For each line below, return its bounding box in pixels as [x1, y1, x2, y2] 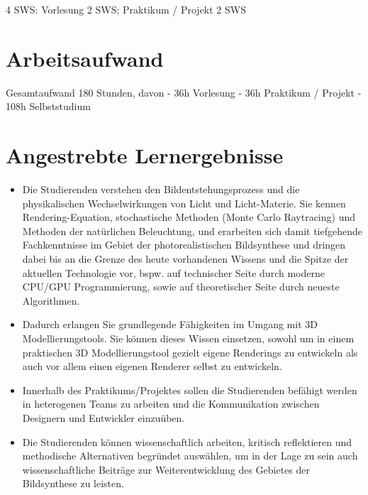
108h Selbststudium [6, 99, 91, 114]
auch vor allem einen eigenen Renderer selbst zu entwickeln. [22, 359, 282, 374]
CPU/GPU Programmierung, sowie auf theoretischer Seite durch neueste [22, 279, 340, 294]
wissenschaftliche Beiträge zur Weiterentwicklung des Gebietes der [22, 462, 311, 477]
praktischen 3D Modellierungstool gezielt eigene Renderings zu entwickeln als [22, 344, 358, 359]
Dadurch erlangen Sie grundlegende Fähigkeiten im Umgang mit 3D [22, 317, 318, 332]
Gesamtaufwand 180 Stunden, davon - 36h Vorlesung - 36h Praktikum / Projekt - [6, 85, 362, 99]
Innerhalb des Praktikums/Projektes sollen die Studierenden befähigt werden [22, 382, 357, 397]
